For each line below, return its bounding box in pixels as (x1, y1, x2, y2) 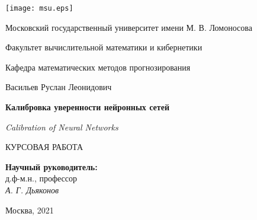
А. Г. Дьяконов (5, 184, 59, 196)
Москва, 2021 (5, 203, 54, 216)
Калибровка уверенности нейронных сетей (5, 101, 169, 113)
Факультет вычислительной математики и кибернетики (5, 41, 203, 53)
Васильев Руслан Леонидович (5, 81, 112, 93)
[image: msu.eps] (5, 4, 73, 12)
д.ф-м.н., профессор (5, 172, 77, 184)
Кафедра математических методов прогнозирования (5, 60, 191, 73)
